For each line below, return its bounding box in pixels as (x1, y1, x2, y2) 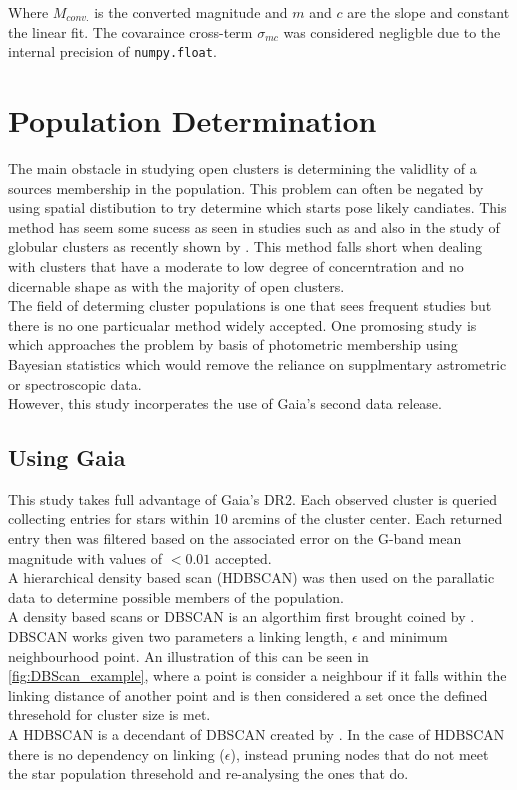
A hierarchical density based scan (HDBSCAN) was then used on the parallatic (8, 567, 495, 588)
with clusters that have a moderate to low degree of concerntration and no (8, 255, 464, 276)
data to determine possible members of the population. (8, 586, 344, 607)
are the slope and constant (347, 2, 510, 22)
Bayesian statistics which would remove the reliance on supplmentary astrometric (8, 353, 507, 374)
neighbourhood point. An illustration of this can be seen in (8, 645, 369, 666)
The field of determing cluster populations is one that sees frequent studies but (8, 295, 492, 316)
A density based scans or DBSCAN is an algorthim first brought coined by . (8, 606, 475, 627)
